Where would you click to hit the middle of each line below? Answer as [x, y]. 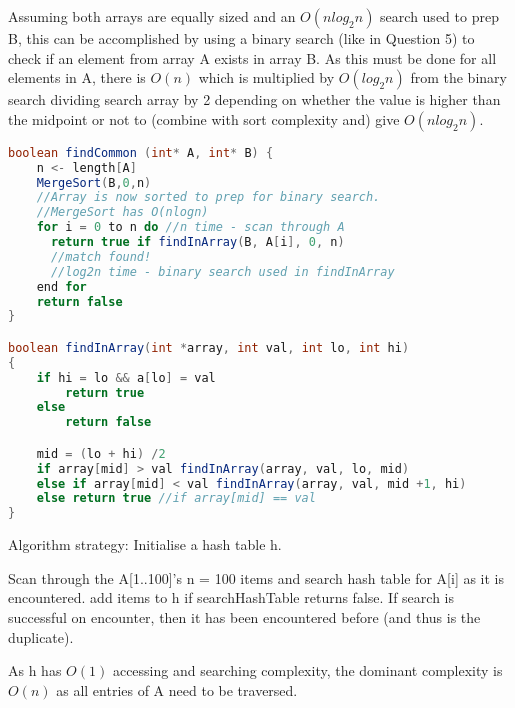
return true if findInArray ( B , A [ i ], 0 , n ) [197, 242]
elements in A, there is [77, 77]
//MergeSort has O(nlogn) [122, 212]
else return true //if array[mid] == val [176, 498]
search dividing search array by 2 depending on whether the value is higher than [254, 99]
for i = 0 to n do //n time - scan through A [190, 227]
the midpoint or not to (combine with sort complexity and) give [204, 118]
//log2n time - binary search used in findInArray [222, 271]
